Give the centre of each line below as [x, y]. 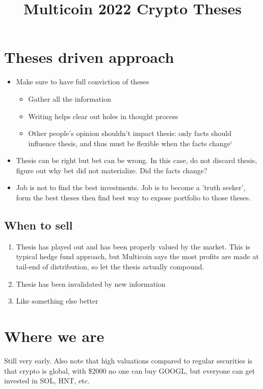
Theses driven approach [89, 57]
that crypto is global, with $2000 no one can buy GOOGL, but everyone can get [130, 370]
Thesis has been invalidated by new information [91, 283]
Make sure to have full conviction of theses [83, 82]
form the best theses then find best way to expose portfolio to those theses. [134, 198]
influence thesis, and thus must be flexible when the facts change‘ [130, 143]
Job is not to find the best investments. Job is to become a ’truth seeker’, [131, 187]
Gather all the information [70, 98]
